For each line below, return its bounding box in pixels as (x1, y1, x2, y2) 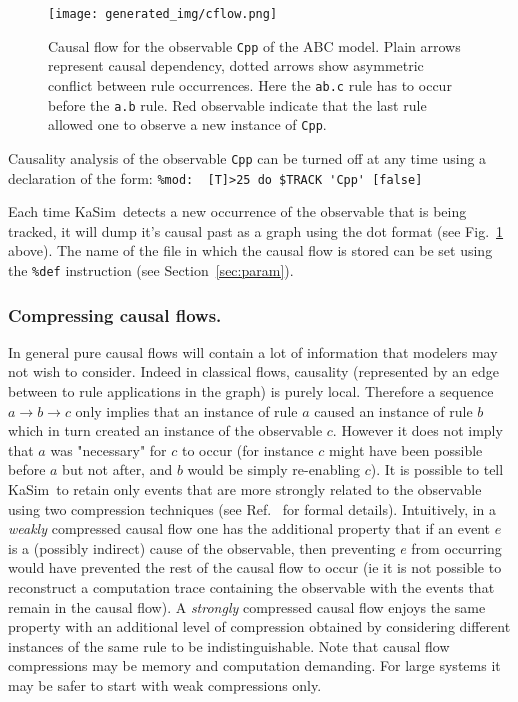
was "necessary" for (50, 439, 167, 460)
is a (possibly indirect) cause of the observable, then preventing (8, 537, 396, 558)
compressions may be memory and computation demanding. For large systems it (8, 655, 501, 676)
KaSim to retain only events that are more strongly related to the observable (8, 479, 482, 499)
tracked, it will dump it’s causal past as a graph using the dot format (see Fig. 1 (8, 220, 504, 241)
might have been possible (328, 439, 483, 460)
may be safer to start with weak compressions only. (8, 674, 322, 695)
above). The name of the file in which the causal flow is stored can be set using (8, 240, 493, 261)
